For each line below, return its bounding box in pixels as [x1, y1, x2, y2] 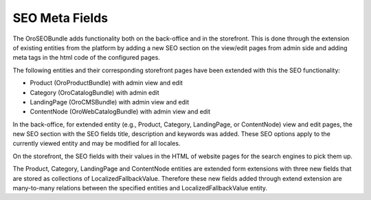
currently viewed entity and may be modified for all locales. [12, 140, 181, 148]
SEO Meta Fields [12, 10, 109, 25]
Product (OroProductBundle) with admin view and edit [30, 79, 183, 87]
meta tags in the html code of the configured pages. [12, 54, 161, 62]
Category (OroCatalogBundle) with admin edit [30, 88, 159, 96]
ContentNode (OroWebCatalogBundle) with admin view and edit [30, 107, 211, 116]
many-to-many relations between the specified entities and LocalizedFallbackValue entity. [12, 184, 268, 192]
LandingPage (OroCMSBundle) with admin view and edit [30, 98, 190, 106]
